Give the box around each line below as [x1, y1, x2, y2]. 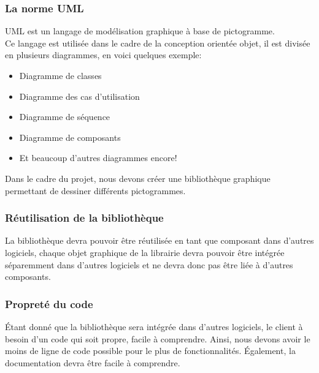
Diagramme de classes [19, 69, 102, 81]
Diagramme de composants [19, 130, 121, 143]
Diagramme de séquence [19, 110, 110, 123]
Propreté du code [5, 296, 93, 311]
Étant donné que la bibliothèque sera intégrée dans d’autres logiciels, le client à [5, 320, 303, 333]
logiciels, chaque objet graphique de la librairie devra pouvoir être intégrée [5, 246, 285, 258]
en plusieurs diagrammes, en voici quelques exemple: [5, 48, 202, 61]
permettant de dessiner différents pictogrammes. [5, 184, 186, 197]
